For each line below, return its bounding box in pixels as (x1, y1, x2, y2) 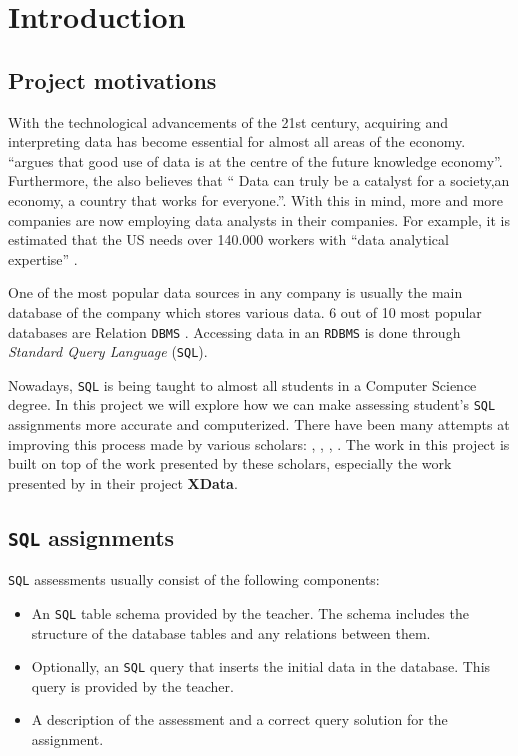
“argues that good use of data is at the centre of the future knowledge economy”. (8, 150, 503, 171)
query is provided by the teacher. (31, 675, 234, 696)
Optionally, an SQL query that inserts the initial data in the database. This (31, 656, 491, 677)
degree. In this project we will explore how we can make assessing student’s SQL (8, 394, 496, 415)
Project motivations (8, 64, 217, 95)
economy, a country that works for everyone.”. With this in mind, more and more (8, 189, 504, 210)
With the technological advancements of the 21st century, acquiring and (8, 111, 449, 132)
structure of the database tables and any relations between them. (31, 622, 431, 643)
